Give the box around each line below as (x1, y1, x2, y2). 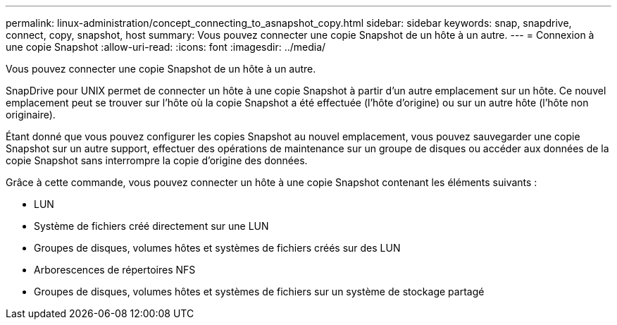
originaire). (6, 109, 56, 121)
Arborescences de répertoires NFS (34, 264, 196, 276)
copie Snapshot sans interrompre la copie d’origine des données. (6, 154, 308, 166)
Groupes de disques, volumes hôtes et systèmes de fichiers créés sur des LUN (34, 242, 401, 254)
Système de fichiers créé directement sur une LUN (34, 220, 269, 232)
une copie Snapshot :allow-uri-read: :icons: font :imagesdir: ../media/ (6, 41, 326, 53)
